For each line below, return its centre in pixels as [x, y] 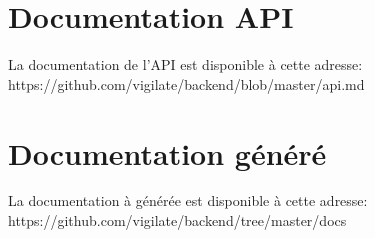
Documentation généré [167, 152]
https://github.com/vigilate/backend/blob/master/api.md [186, 83]
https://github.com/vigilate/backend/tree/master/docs [177, 220]
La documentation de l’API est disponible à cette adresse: [185, 64]
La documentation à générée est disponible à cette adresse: [188, 200]
